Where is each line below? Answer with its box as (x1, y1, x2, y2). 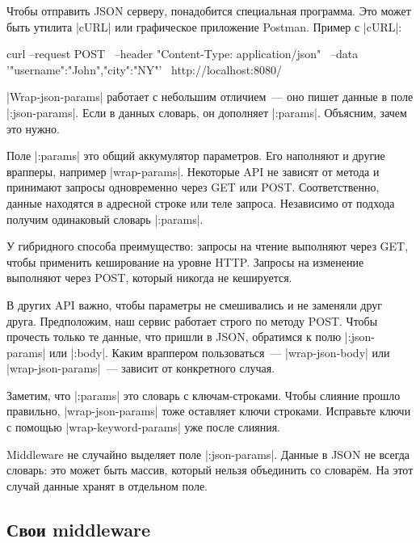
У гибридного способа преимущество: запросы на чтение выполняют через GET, (6, 238, 409, 255)
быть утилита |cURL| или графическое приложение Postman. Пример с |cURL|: (6, 18, 402, 35)
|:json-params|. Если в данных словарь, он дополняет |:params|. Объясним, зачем (6, 103, 407, 120)
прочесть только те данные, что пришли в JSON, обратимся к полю (6, 328, 342, 345)
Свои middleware (6, 516, 150, 541)
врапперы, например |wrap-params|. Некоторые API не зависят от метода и (6, 162, 380, 179)
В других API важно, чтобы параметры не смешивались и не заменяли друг (6, 296, 382, 313)
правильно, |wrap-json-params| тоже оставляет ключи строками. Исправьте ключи (6, 402, 411, 419)
